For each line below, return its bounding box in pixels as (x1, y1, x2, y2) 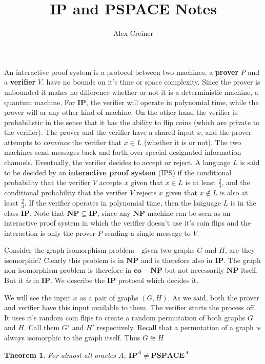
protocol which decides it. (118, 275, 199, 286)
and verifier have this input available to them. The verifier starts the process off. (4, 302, 256, 313)
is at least (185, 177, 216, 188)
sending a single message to (105, 227, 191, 238)
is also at (219, 187, 248, 198)
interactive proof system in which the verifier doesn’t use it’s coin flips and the (4, 217, 251, 228)
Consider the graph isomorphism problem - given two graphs (4, 245, 195, 255)
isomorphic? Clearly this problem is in (4, 254, 124, 265)
